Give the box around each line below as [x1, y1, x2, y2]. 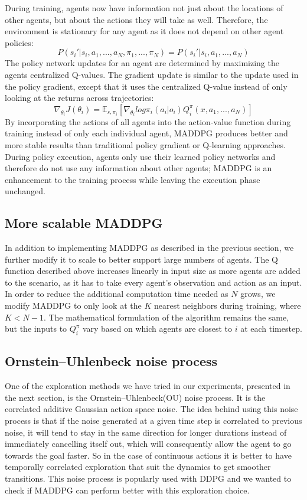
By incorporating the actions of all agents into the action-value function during [5, 115, 291, 128]
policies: [5, 36, 34, 48]
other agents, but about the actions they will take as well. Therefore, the [5, 13, 268, 25]
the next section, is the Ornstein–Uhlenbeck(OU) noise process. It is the [5, 391, 266, 403]
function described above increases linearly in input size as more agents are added [5, 264, 301, 277]
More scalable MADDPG [5, 214, 163, 232]
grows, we [240, 287, 276, 300]
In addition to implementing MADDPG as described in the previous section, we [5, 241, 294, 254]
